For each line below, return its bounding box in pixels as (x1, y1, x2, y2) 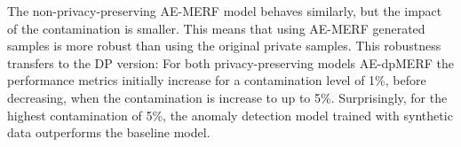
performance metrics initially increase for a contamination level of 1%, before (7, 71, 426, 89)
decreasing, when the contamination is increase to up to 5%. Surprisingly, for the (7, 88, 448, 106)
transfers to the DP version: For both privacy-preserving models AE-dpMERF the (7, 53, 454, 72)
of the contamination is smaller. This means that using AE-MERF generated (7, 19, 425, 37)
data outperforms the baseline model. (7, 123, 211, 142)
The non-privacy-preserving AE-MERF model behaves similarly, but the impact (7, 2, 442, 19)
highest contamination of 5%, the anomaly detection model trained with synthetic (7, 105, 453, 124)
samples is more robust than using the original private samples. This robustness (7, 36, 441, 55)
